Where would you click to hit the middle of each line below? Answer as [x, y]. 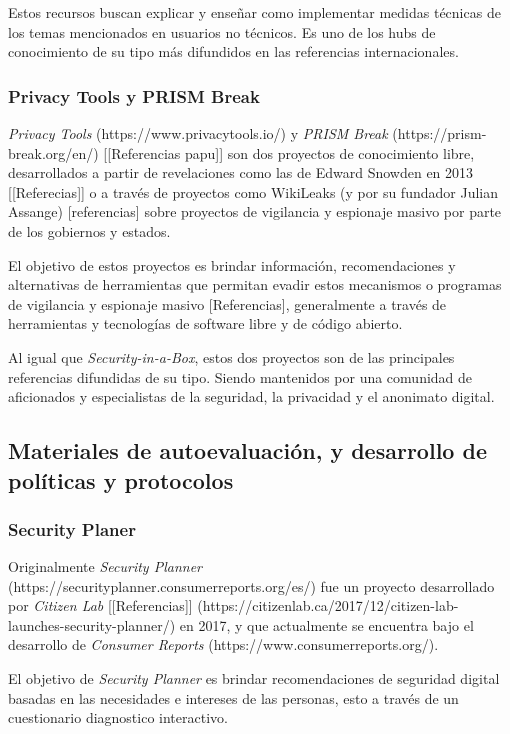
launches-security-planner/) [92, 624]
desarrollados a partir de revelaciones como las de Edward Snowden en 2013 [241, 172]
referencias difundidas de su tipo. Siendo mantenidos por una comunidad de [240, 376]
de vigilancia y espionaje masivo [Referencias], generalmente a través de [227, 303]
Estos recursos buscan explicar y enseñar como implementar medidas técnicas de [254, 12]
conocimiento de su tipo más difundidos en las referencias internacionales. [233, 51]
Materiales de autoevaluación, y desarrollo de [247, 450]
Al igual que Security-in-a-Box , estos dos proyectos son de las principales [231, 356]
